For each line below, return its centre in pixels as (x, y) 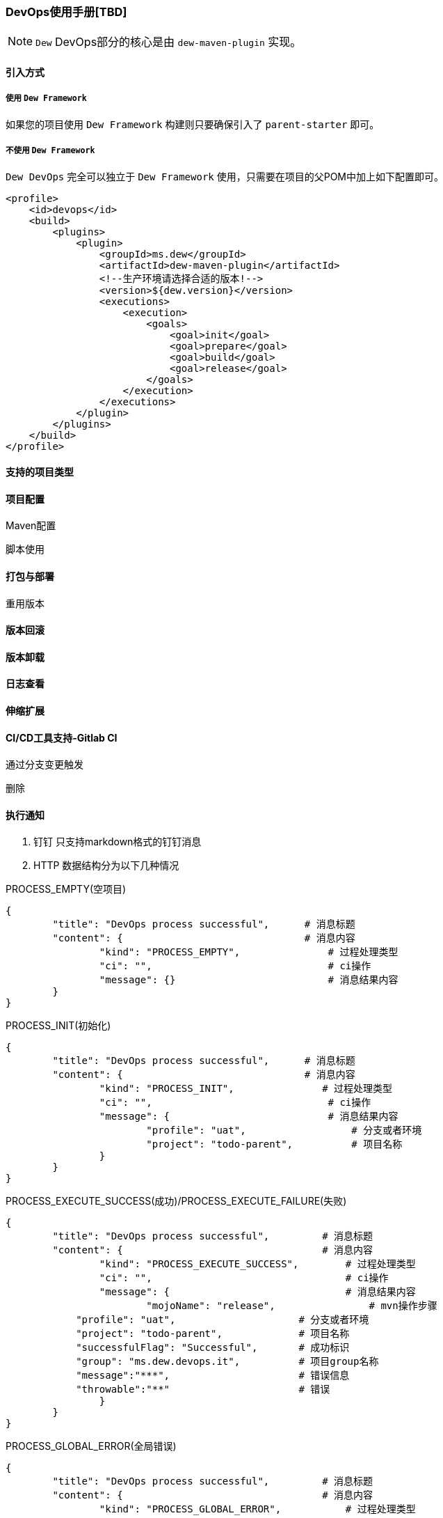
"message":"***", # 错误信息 (213, 1376)
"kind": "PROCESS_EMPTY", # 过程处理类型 (249, 952)
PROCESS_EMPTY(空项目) (66, 889)
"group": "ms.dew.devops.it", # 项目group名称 (227, 1362)
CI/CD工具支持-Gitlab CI (62, 737)
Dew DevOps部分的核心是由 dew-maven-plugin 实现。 (169, 42)
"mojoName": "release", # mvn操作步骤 (292, 1306)
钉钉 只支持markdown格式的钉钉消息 (118, 842)
